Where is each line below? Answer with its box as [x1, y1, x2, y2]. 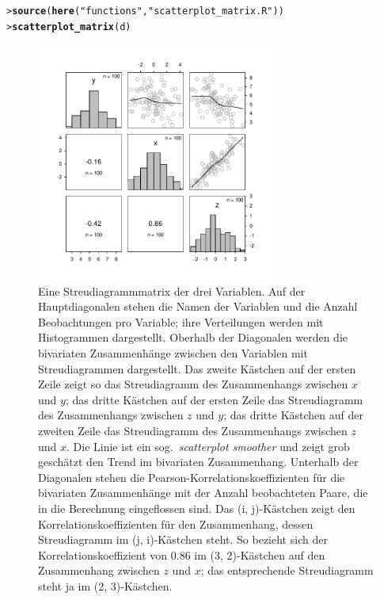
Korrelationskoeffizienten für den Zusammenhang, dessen [38, 515, 313, 532]
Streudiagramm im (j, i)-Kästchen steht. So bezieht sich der [38, 531, 328, 548]
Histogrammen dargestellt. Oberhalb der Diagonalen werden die [38, 329, 348, 346]
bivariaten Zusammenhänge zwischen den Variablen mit [38, 345, 308, 361]
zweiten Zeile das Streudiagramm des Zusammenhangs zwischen [38, 422, 348, 439]
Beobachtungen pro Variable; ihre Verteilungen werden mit [38, 313, 324, 330]
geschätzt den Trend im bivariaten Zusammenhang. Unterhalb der [38, 453, 359, 470]
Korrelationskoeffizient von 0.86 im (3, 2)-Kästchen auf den [38, 546, 325, 563]
